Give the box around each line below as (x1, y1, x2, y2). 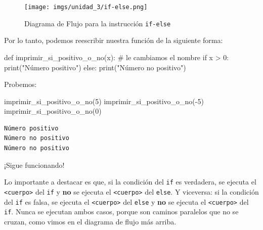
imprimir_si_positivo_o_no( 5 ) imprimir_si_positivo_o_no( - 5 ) (4, 96, 204, 106)
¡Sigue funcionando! (4, 159, 65, 170)
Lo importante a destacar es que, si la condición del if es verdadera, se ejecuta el (4, 176, 256, 187)
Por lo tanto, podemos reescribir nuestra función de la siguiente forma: (4, 35, 223, 45)
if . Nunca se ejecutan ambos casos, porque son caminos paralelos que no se (4, 206, 239, 217)
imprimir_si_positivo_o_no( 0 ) (4, 106, 102, 116)
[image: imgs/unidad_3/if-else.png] (24, 4, 148, 11)
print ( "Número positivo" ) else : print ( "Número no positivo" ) (4, 62, 186, 72)
